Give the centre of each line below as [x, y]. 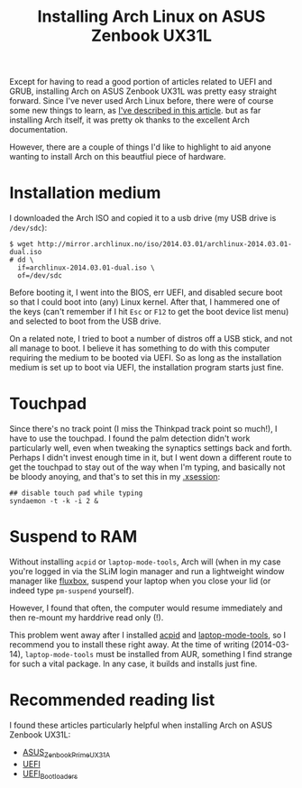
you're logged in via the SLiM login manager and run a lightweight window [147, 571]
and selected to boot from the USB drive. [85, 321]
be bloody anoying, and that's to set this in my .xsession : [115, 477]
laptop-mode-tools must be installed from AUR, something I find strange [159, 654]
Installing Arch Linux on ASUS [151, 17]
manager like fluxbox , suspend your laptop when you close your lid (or [140, 581]
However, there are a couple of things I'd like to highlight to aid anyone [141, 147]
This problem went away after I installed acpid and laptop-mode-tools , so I [148, 635]
